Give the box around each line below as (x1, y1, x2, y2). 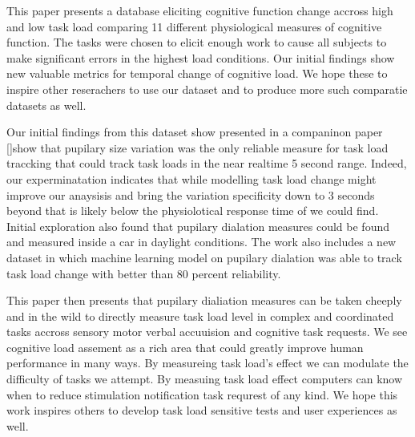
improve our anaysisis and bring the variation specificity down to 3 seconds (6, 186, 375, 203)
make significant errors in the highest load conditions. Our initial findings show (6, 49, 395, 66)
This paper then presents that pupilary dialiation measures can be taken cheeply (6, 292, 402, 309)
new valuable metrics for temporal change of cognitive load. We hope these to (6, 65, 388, 82)
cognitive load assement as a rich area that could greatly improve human (6, 338, 364, 355)
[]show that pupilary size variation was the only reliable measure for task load (6, 139, 389, 156)
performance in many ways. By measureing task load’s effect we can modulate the (6, 354, 409, 371)
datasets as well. (6, 96, 87, 113)
